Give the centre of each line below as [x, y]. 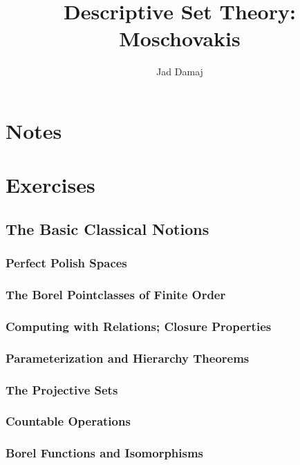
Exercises [50, 185]
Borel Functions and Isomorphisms [105, 453]
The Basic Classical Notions [107, 228]
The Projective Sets [62, 389]
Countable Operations [68, 421]
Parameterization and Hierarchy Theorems [128, 358]
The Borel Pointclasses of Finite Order [116, 295]
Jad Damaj [180, 72]
